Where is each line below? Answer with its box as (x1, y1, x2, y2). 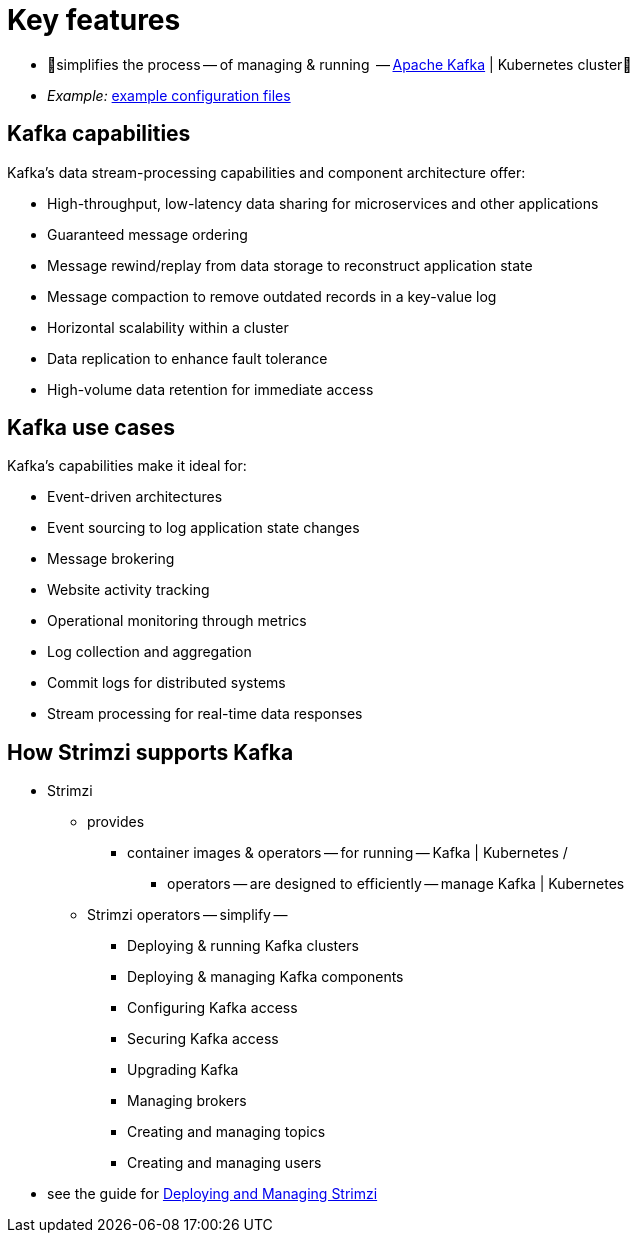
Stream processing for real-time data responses (47, 705, 363, 723)
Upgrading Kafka (127, 1061, 239, 1079)
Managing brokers (127, 1092, 247, 1110)
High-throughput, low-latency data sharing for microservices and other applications (47, 194, 599, 212)
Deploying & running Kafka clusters (127, 937, 359, 955)
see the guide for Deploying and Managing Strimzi (47, 1185, 378, 1203)
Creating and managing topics (127, 1123, 326, 1141)
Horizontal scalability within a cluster (47, 318, 289, 336)
